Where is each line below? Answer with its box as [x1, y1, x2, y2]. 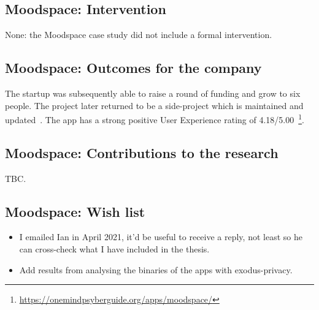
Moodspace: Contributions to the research [5, 143, 279, 162]
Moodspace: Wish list [5, 202, 145, 221]
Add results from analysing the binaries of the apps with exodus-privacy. [19, 263, 293, 276]
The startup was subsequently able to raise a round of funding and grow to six [5, 87, 301, 99]
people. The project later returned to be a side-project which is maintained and [5, 99, 304, 112]
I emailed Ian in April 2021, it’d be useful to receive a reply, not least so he [19, 230, 302, 243]
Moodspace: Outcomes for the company [5, 58, 262, 77]
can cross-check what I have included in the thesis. [19, 243, 210, 255]
